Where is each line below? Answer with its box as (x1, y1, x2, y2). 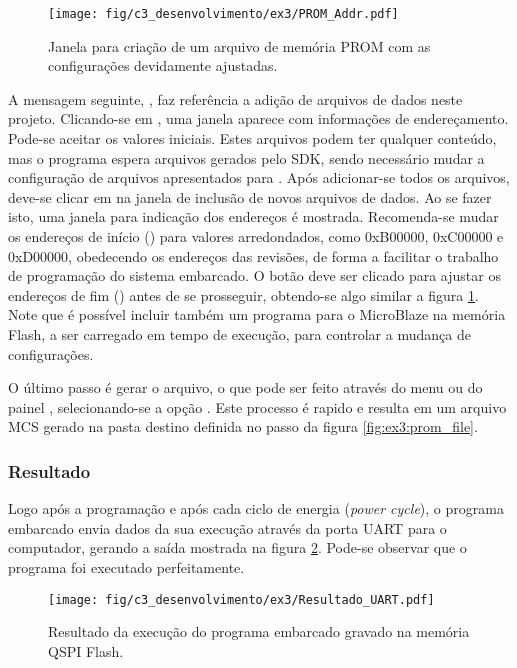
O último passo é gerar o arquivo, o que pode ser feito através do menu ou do (8, 377, 483, 398)
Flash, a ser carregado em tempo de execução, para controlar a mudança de (8, 323, 471, 344)
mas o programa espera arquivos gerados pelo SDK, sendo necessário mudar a (8, 147, 485, 168)
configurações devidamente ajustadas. (48, 55, 278, 76)
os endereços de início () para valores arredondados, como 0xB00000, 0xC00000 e (8, 226, 504, 246)
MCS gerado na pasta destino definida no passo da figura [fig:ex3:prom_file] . (8, 416, 478, 437)
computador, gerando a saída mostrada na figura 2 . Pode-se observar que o (8, 537, 467, 558)
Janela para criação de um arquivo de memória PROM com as (48, 35, 431, 56)
